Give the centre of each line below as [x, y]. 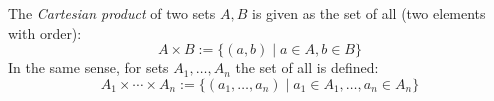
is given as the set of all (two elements [369, 13]
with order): [45, 32]
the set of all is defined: [307, 67]
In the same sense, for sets [88, 67]
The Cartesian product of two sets [112, 13]
